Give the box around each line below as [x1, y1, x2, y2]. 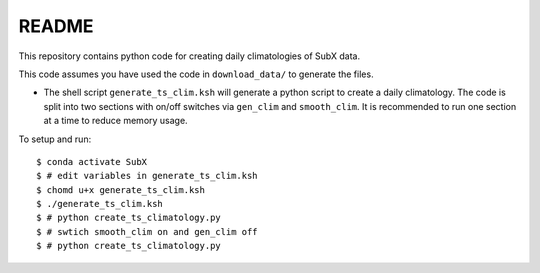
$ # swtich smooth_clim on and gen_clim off [36, 226, 259, 237]
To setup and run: [18, 133, 92, 145]
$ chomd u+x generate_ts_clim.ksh [36, 184, 205, 195]
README [18, 15, 94, 37]
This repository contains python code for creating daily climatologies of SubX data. [18, 50, 361, 62]
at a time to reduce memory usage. [43, 115, 189, 127]
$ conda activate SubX [36, 156, 148, 167]
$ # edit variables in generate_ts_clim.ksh [36, 170, 259, 182]
